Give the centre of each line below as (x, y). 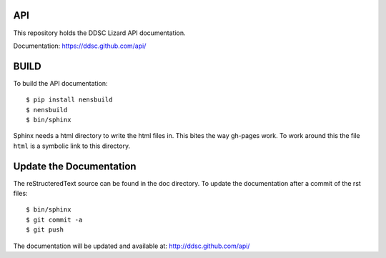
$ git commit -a (54, 219)
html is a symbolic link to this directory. (72, 146)
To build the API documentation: (60, 83)
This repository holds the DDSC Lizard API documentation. (99, 33)
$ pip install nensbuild (69, 100)
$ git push (45, 230)
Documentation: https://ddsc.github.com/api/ (80, 46)
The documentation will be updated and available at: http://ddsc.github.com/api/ (132, 246)
